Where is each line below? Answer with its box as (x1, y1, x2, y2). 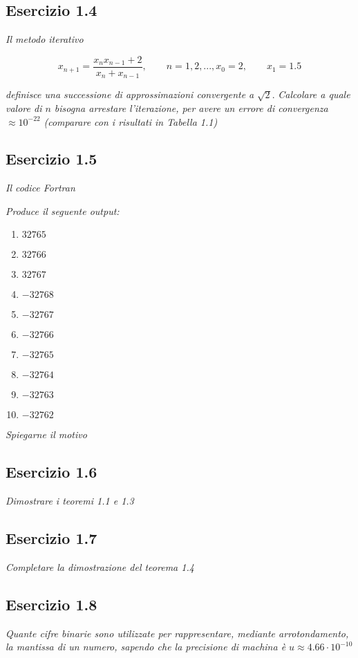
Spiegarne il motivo (6, 427, 87, 442)
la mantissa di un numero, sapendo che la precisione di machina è (6, 639, 286, 654)
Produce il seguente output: (6, 203, 120, 218)
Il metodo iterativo (6, 32, 84, 46)
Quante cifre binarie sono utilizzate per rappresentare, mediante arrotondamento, (6, 626, 349, 640)
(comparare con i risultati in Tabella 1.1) (44, 114, 218, 129)
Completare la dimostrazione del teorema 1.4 (6, 560, 194, 574)
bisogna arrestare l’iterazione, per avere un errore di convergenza (54, 100, 328, 115)
